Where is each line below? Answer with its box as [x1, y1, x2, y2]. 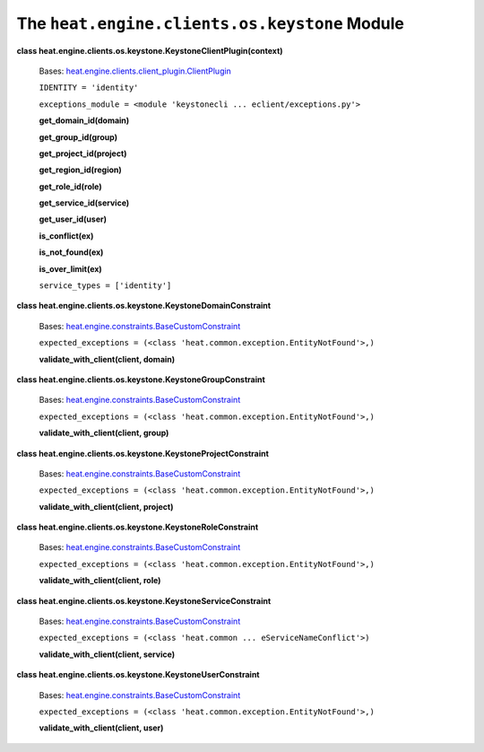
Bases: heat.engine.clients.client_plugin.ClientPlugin [39, 66, 232, 76]
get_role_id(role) [39, 180, 102, 192]
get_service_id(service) [39, 197, 130, 208]
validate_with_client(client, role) [39, 575, 161, 586]
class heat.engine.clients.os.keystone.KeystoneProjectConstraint [16, 448, 269, 459]
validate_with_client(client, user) [39, 722, 164, 733]
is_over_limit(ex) [39, 263, 102, 274]
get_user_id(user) [39, 214, 108, 224]
